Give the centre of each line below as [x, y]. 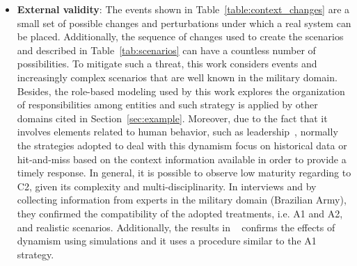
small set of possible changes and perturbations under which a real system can [184, 23]
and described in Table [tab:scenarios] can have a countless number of [166, 50]
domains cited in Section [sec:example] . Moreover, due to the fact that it [172, 118]
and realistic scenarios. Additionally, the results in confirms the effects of [176, 227]
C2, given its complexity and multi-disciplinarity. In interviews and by [167, 186]
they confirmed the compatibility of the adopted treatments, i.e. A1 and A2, [180, 213]
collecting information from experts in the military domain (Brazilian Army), [182, 200]
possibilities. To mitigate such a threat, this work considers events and [167, 64]
